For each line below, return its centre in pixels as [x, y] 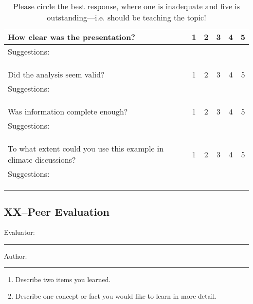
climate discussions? [42, 160]
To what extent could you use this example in [86, 148]
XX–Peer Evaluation [57, 212]
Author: [16, 256]
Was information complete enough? [68, 111]
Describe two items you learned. [63, 279]
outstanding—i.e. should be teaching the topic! [126, 17]
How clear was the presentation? [72, 37]
